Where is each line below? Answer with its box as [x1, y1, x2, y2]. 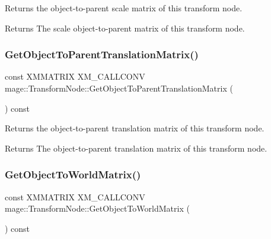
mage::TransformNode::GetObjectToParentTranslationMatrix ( [5, 82, 233, 94]
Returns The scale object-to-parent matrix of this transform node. [5, 21, 245, 34]
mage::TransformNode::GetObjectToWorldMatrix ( [5, 202, 190, 215]
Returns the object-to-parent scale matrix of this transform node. [5, 2, 243, 14]
